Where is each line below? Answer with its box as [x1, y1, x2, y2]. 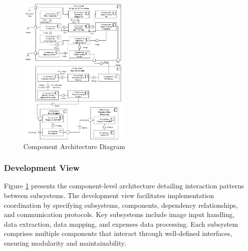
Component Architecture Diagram [23, 141, 125, 151]
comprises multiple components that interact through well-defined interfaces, [4, 228, 232, 238]
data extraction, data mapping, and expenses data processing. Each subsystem [4, 218, 238, 229]
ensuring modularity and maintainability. [4, 237, 126, 248]
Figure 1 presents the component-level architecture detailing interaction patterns [4, 181, 244, 191]
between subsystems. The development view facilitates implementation [4, 190, 214, 200]
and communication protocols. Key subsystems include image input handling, [4, 209, 235, 219]
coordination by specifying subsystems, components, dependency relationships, [4, 200, 238, 210]
